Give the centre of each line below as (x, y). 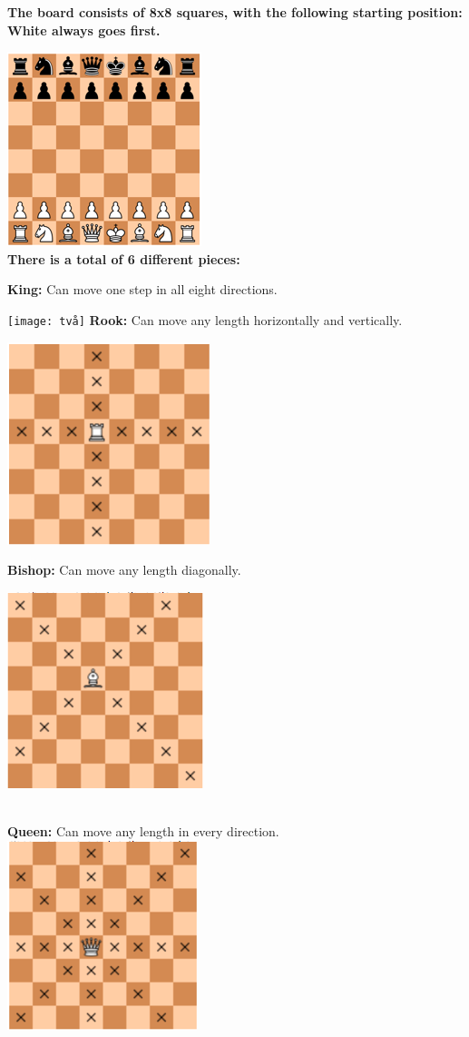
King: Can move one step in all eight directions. (142, 289)
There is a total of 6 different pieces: (124, 258)
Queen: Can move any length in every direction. (143, 831)
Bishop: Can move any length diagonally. (124, 570)
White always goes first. (84, 30)
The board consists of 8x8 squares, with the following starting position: (235, 12)
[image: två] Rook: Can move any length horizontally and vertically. (205, 319)
